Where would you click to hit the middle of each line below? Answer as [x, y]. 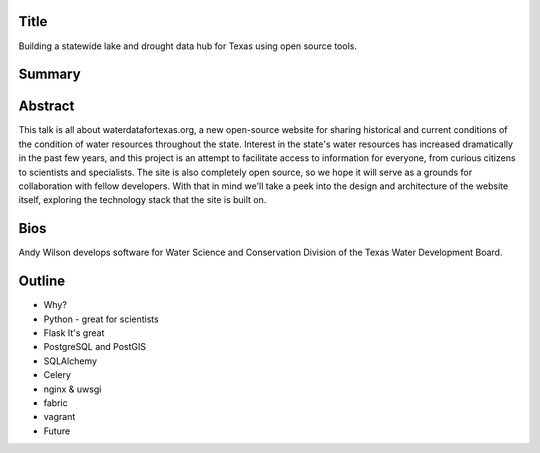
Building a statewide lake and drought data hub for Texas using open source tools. [187, 46]
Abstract [46, 106]
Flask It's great [74, 332]
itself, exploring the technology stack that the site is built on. [142, 200]
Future [57, 431]
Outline [41, 281]
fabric [56, 402]
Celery [57, 375]
